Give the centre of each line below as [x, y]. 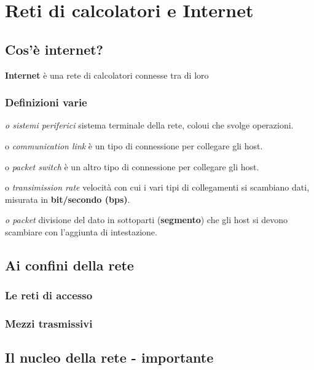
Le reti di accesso [49, 295]
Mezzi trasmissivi [49, 324]
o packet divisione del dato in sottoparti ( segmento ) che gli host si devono [147, 220]
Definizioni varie [46, 102]
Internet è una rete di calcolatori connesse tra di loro [107, 75]
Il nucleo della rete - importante [109, 357]
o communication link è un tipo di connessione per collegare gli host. [134, 145]
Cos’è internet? [54, 49]
